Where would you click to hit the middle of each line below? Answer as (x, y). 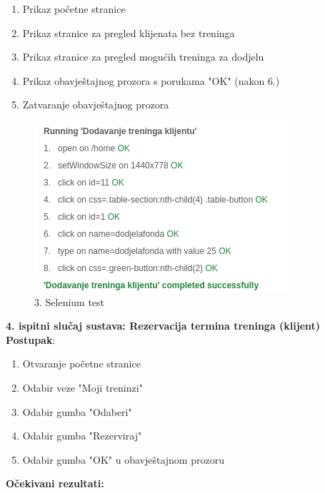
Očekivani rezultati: (55, 483)
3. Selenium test (70, 301)
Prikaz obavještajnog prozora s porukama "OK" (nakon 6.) (151, 80)
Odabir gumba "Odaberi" (77, 411)
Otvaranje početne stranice (81, 364)
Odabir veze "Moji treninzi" (82, 387)
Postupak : (31, 339)
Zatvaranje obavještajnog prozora (96, 105)
